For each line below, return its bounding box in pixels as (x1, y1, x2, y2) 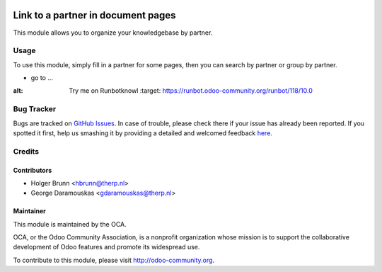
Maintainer (13, 207, 46, 215)
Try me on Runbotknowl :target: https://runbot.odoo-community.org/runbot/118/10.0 (69, 86, 313, 95)
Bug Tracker (13, 104, 57, 114)
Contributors (13, 166, 52, 174)
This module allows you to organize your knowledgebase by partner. (13, 28, 213, 37)
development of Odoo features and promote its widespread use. (13, 243, 200, 251)
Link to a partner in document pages (13, 9, 176, 21)
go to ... (30, 74, 53, 82)
